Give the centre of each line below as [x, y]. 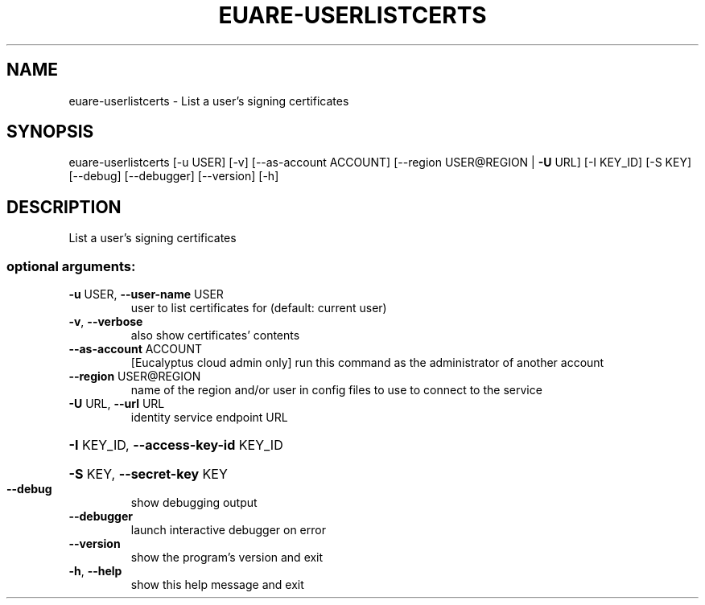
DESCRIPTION [64, 207]
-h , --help [95, 571]
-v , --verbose [106, 322]
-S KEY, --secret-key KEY [148, 474]
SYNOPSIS [50, 132]
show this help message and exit [217, 585]
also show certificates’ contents [215, 335]
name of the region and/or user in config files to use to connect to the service [336, 390]
